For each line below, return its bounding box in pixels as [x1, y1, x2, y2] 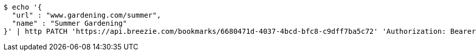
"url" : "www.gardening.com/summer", [12, 11, 161, 19]
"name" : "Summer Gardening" [12, 19, 127, 27]
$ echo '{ [4, 3, 42, 11]
